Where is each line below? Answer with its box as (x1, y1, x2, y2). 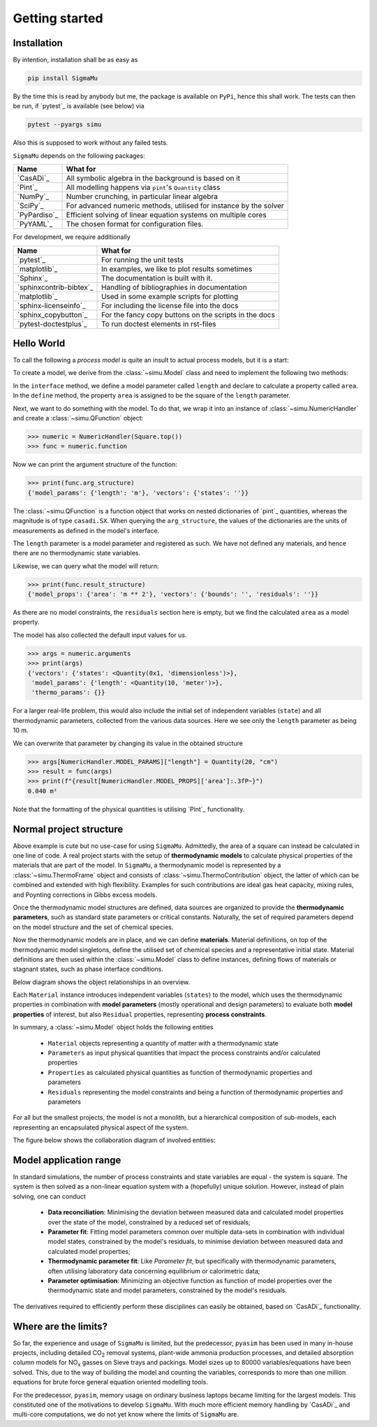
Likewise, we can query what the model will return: (13, 562, 159, 570)
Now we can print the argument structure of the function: (13, 460, 178, 469)
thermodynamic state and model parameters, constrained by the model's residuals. (47, 1286, 288, 1295)
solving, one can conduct (13, 1192, 87, 1201)
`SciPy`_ (17, 201, 44, 211)
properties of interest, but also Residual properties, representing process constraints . (13, 1010, 267, 1018)
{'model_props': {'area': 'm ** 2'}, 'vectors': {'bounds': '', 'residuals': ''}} (27, 590, 319, 599)
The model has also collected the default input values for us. (13, 631, 187, 639)
